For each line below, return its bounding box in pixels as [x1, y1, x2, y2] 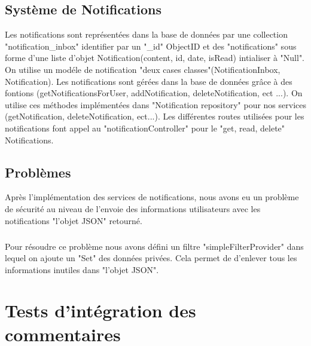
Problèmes [5, 163, 71, 181]
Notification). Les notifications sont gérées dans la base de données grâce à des [5, 75, 292, 87]
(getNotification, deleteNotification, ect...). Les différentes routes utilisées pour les [5, 110, 304, 123]
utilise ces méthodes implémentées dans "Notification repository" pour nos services [5, 98, 306, 111]
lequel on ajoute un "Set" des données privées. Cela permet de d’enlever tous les [5, 252, 297, 264]
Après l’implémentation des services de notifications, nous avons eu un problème [5, 191, 299, 203]
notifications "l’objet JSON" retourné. [5, 214, 142, 226]
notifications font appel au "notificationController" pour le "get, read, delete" [5, 121, 285, 134]
